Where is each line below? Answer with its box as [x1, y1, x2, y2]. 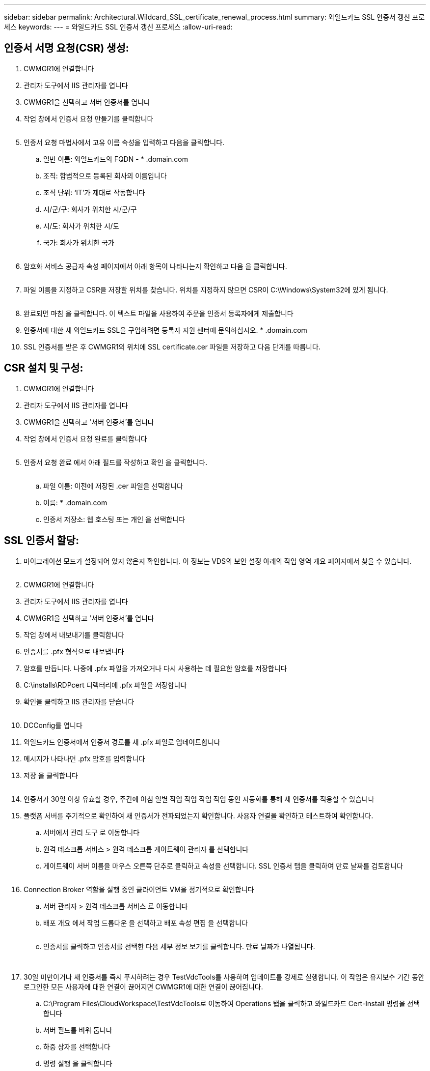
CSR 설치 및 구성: [4, 362, 83, 375]
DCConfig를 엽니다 [24, 721, 82, 729]
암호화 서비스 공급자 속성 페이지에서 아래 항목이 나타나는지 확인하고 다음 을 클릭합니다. [24, 261, 287, 270]
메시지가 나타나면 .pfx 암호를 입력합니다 [24, 754, 145, 763]
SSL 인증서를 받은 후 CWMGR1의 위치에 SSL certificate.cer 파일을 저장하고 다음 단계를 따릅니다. [24, 342, 321, 351]
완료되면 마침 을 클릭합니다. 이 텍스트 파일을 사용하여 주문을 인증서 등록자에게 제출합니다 [24, 309, 294, 318]
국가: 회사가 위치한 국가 [43, 238, 114, 247]
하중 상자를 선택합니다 [43, 1042, 110, 1051]
